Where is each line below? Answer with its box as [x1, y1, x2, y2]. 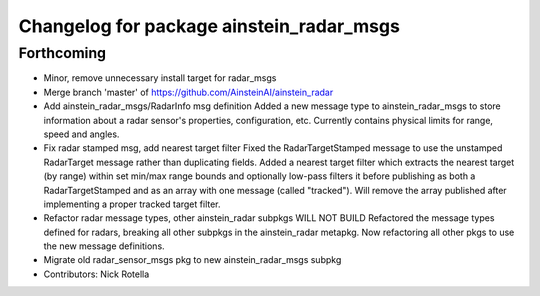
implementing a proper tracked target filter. [43, 198, 221, 210]
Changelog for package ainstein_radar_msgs [18, 15, 400, 37]
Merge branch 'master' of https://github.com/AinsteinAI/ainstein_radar [43, 86, 334, 98]
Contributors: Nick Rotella [43, 268, 150, 280]
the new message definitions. [43, 240, 165, 252]
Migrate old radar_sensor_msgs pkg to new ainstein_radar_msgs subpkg [43, 254, 342, 266]
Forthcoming [18, 44, 107, 62]
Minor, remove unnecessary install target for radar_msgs [43, 72, 277, 84]
